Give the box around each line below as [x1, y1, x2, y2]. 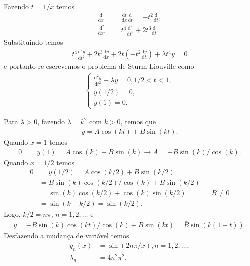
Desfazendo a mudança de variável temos [4, 230, 129, 241]
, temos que [120, 116, 156, 127]
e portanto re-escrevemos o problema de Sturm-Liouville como [4, 61, 194, 71]
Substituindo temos [4, 36, 63, 47]
